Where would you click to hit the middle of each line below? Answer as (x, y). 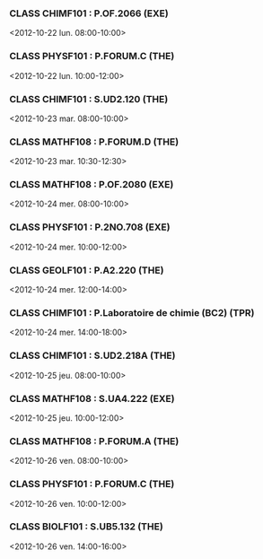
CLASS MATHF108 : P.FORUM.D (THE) (94, 142)
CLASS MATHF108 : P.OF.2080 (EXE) (92, 185)
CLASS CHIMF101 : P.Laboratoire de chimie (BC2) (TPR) (132, 313)
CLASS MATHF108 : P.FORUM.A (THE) (94, 441)
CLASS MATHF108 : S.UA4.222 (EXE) (92, 398)
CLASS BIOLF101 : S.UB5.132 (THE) (86, 527)
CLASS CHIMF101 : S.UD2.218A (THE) (92, 355)
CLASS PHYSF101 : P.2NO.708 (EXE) (90, 227)
